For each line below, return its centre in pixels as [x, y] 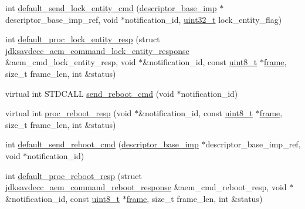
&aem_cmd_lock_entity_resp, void [71, 62]
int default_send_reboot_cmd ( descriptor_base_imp [102, 144]
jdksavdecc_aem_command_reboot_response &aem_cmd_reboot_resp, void [146, 187]
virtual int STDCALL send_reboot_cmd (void [90, 93]
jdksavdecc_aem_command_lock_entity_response [97, 50]
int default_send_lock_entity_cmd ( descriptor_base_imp [111, 8]
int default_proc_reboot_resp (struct [74, 175]
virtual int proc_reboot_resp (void [69, 113]
